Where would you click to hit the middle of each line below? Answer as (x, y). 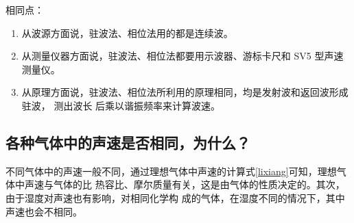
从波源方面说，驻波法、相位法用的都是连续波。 (127, 32)
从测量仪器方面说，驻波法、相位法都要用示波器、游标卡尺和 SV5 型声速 (182, 56)
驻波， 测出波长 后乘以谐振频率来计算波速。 (121, 105)
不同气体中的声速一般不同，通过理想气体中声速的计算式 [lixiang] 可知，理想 (171, 171)
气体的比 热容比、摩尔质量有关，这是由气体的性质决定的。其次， (199, 184)
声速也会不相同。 (44, 211)
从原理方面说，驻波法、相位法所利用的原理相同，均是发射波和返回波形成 (185, 92)
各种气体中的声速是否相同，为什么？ (128, 142)
